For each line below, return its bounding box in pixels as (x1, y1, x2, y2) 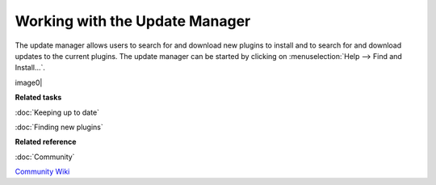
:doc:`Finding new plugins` (15, 122, 104, 132)
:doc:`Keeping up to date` (15, 107, 100, 117)
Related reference (15, 137, 77, 147)
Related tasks (15, 93, 62, 103)
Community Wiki (15, 166, 70, 177)
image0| (15, 78, 43, 87)
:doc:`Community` (15, 152, 75, 162)
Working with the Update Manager (15, 12, 251, 30)
